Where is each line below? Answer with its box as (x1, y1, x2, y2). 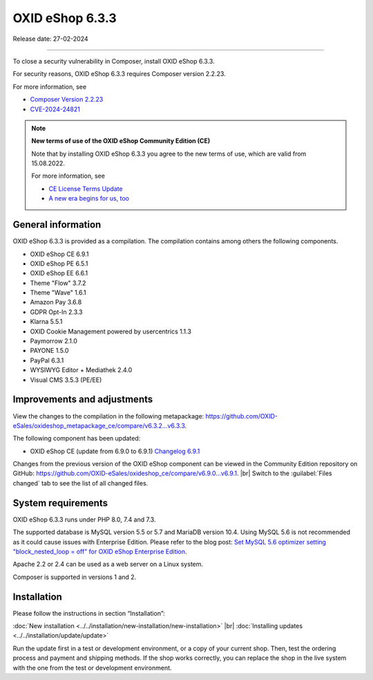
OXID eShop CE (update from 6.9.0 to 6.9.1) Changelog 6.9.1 (30, 447, 200, 455)
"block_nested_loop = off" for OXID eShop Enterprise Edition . (12, 547, 187, 555)
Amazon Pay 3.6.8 (30, 298, 82, 306)
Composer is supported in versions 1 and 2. (12, 573, 137, 581)
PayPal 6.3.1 (30, 356, 64, 365)
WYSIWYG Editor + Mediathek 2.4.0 (30, 366, 133, 374)
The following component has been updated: (12, 434, 141, 443)
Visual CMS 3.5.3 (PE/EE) (30, 376, 102, 384)
